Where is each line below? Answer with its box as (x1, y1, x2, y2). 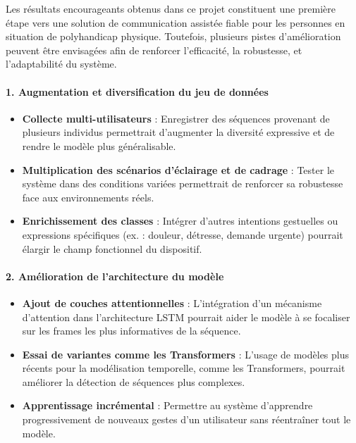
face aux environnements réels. (22, 189, 154, 204)
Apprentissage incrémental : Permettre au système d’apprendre (22, 398, 313, 413)
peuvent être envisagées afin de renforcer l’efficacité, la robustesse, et (6, 42, 302, 57)
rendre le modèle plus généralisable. (22, 138, 176, 153)
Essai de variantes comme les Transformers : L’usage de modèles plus (22, 347, 349, 361)
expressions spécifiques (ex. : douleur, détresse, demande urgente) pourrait (22, 227, 343, 242)
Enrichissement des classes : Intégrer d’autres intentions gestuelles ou (22, 213, 338, 228)
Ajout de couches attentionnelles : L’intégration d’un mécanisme (22, 295, 322, 310)
